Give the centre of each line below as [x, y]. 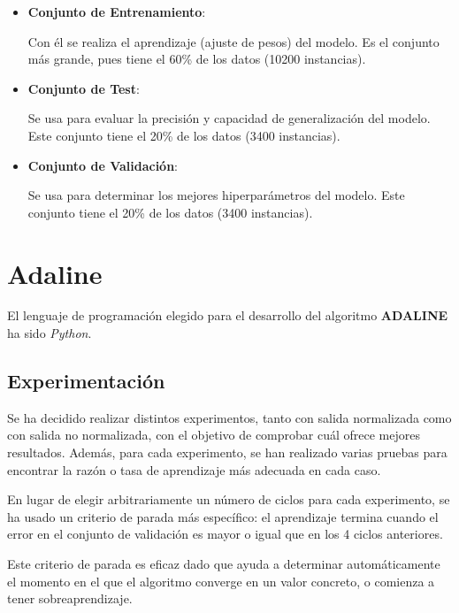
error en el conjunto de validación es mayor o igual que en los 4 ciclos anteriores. [225, 534]
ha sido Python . [50, 333]
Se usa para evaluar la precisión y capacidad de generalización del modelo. [229, 118]
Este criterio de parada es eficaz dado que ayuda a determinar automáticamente [224, 564]
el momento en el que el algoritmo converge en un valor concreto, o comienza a [221, 581]
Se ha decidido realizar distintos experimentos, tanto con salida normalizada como [229, 417]
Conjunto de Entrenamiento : [117, 11]
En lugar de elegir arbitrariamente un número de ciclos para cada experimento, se [229, 499]
